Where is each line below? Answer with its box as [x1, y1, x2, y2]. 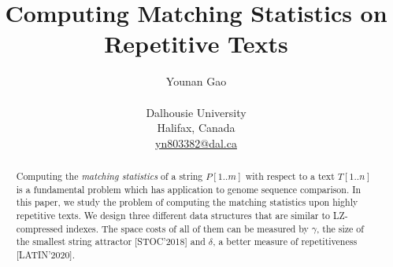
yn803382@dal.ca [155, 134, 237, 151]
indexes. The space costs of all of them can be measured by [65, 221, 309, 235]
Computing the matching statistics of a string [16, 170, 203, 183]
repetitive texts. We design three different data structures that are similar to [16, 209, 331, 222]
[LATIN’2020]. [16, 248, 75, 262]
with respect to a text [245, 170, 335, 183]
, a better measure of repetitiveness [213, 235, 358, 248]
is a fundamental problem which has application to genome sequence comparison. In [16, 182, 361, 196]
